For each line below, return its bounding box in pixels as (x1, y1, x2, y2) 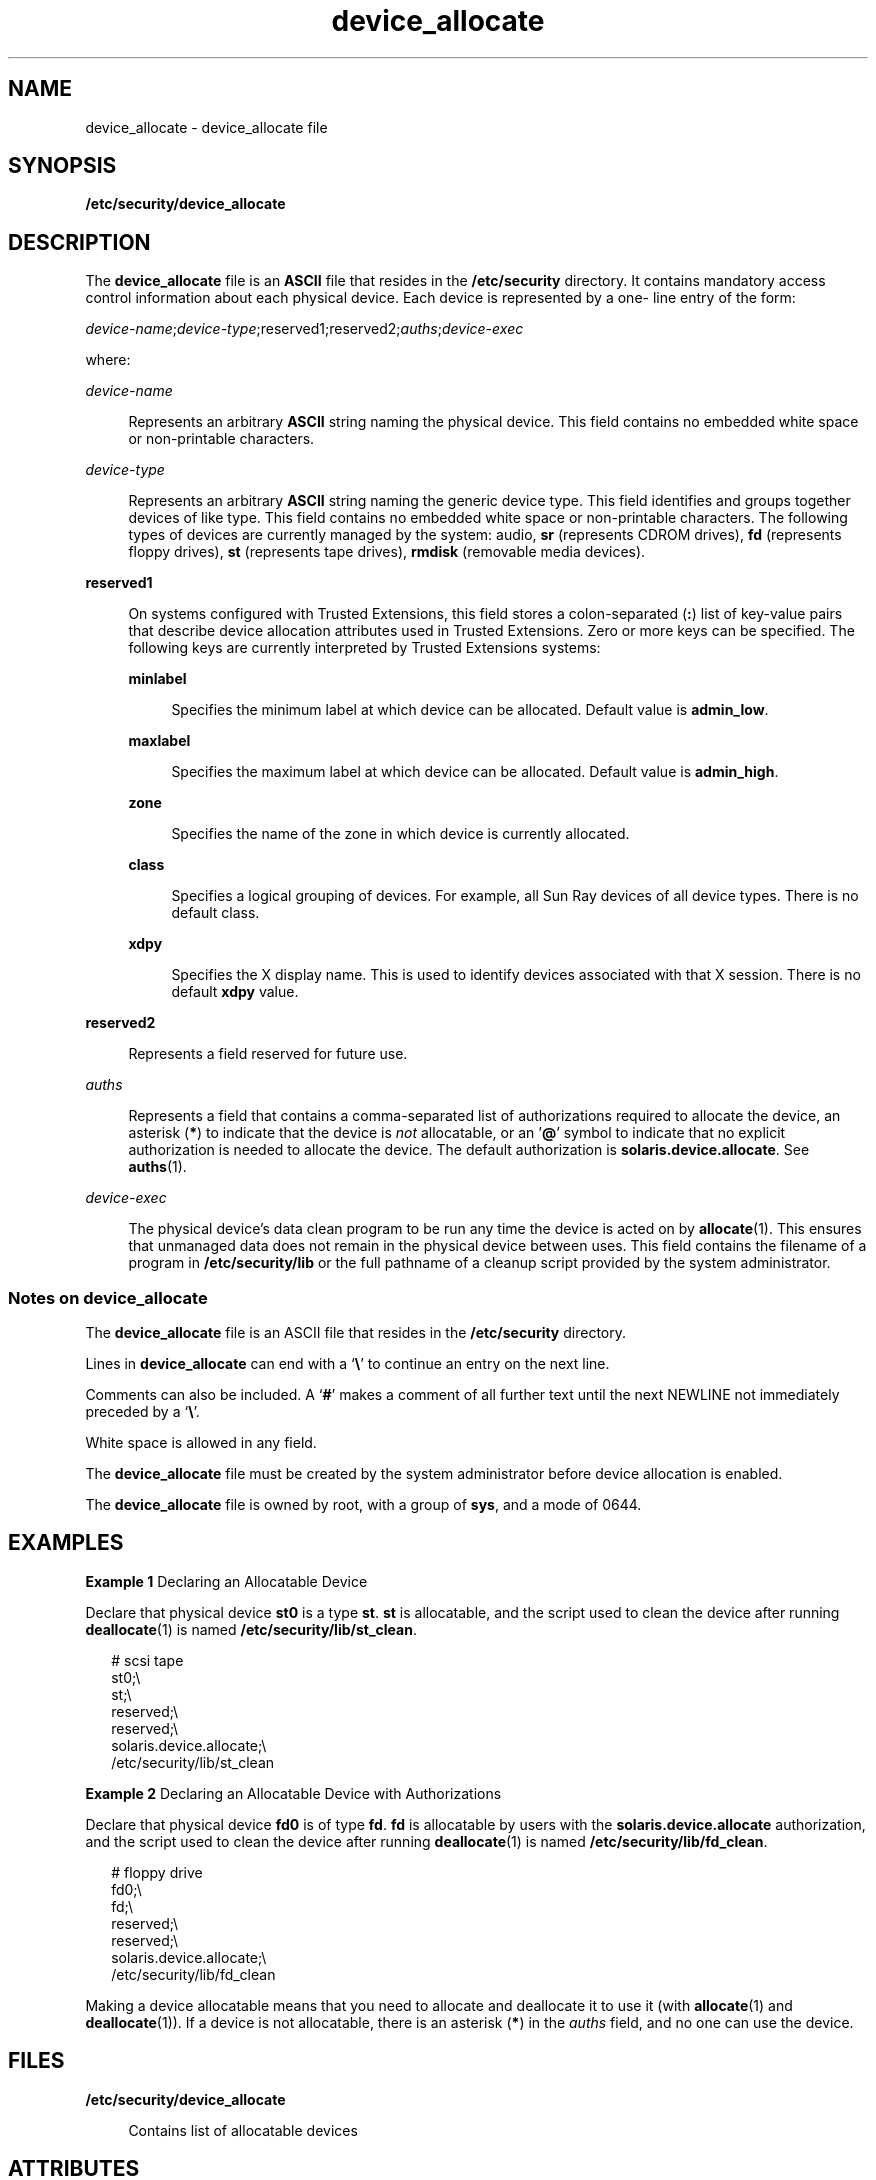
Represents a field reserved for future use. (128, 1045, 408, 1063)
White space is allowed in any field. (85, 1434, 317, 1452)
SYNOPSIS (8, 153, 117, 179)
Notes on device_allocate (8, 1287, 208, 1308)
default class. (171, 904, 260, 922)
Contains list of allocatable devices (128, 2121, 358, 2139)
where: (85, 351, 131, 369)
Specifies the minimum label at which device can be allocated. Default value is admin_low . (171, 701, 769, 719)
